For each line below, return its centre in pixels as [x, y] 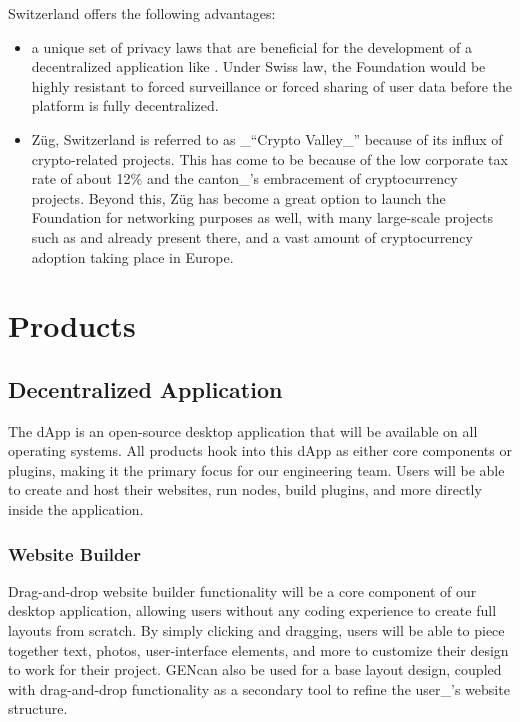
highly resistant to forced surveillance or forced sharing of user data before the [272, 85]
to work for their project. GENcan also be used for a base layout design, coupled [255, 669]
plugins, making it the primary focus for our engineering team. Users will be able [256, 469]
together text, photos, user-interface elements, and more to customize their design [258, 649]
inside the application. [76, 509]
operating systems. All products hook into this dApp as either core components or [260, 450]
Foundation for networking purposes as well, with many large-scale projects [262, 217]
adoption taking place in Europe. [132, 256]
